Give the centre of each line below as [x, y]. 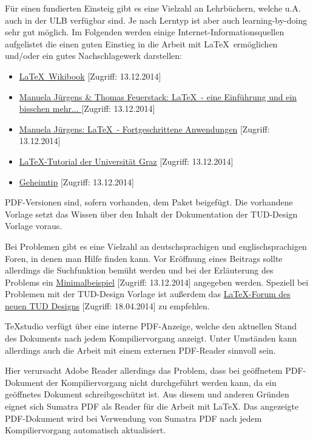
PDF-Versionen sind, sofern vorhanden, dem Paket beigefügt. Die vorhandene [149, 202]
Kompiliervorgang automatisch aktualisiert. [86, 430]
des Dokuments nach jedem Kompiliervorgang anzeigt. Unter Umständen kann [151, 338]
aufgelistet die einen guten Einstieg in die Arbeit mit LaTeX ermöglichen [141, 43]
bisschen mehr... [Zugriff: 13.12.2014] [87, 108]
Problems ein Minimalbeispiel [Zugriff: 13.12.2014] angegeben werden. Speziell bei [157, 282]
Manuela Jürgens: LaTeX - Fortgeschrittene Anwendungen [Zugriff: [144, 129]
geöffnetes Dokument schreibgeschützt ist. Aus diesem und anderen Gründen [147, 394]
